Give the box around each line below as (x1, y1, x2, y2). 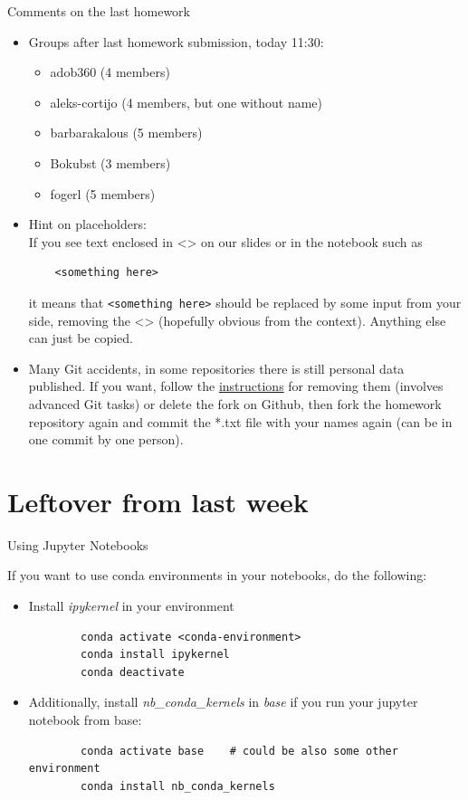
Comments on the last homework (7, 2, 190, 20)
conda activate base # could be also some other (81, 744, 398, 757)
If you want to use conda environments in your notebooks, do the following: (7, 566, 427, 585)
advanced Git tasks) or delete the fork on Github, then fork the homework (28, 394, 442, 413)
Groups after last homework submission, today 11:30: (28, 32, 324, 51)
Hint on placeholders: (28, 214, 147, 233)
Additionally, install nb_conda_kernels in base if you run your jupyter (28, 692, 418, 711)
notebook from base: (28, 710, 142, 729)
